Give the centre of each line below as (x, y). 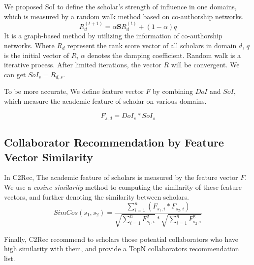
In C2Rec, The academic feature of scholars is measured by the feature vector (121, 177)
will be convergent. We (205, 65)
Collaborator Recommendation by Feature (114, 142)
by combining (173, 91)
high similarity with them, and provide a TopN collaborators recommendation (122, 249)
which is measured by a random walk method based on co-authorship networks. (124, 16)
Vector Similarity (48, 157)
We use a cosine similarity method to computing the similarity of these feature (123, 187)
